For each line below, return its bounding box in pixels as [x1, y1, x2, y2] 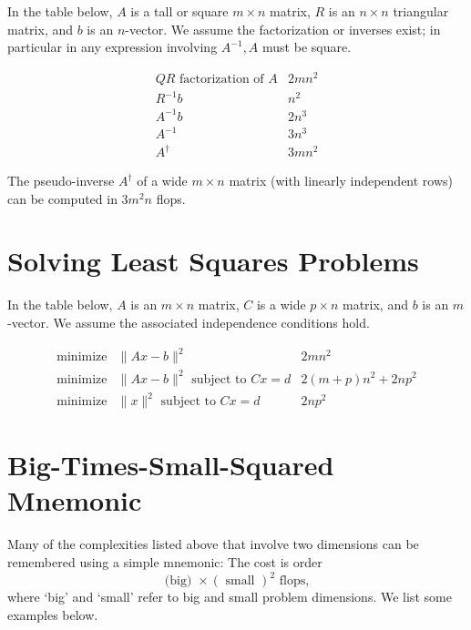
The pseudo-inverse [7, 171, 115, 190]
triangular [393, 2, 449, 20]
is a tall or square [130, 2, 229, 20]
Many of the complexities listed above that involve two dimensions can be [7, 534, 419, 554]
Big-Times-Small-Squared [7, 446, 334, 483]
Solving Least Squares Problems [7, 242, 419, 279]
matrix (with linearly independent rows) [229, 171, 454, 190]
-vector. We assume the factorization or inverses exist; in [125, 19, 441, 38]
